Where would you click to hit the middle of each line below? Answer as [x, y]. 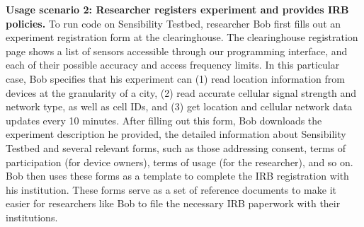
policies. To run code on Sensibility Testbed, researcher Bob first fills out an [174, 23]
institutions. [32, 217]
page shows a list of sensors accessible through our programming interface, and [177, 51]
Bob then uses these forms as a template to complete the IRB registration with [177, 176]
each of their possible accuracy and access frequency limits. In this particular [173, 65]
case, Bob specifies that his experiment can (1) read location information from [175, 78]
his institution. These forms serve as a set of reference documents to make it [171, 189]
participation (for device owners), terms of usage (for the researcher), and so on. [180, 162]
